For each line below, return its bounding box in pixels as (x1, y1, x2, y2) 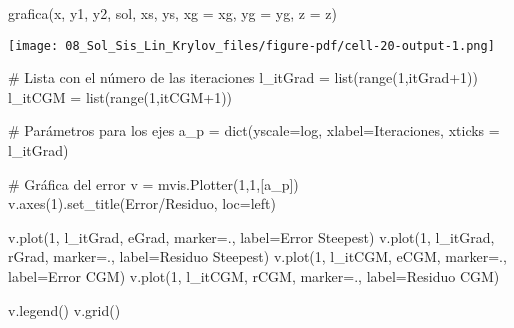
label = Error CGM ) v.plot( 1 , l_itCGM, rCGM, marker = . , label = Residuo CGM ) (8, 266, 500, 286)
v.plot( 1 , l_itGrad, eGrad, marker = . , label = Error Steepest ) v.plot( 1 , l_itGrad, (8, 226, 495, 247)
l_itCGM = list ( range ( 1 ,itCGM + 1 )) (8, 86, 233, 107)
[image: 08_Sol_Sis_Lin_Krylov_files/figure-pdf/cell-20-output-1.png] (8, 38, 495, 53)
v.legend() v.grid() (8, 299, 121, 320)
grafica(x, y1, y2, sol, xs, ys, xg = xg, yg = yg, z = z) (8, 3, 337, 23)
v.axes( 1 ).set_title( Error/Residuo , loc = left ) (8, 193, 276, 214)
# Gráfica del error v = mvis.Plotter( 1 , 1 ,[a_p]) (8, 173, 299, 194)
